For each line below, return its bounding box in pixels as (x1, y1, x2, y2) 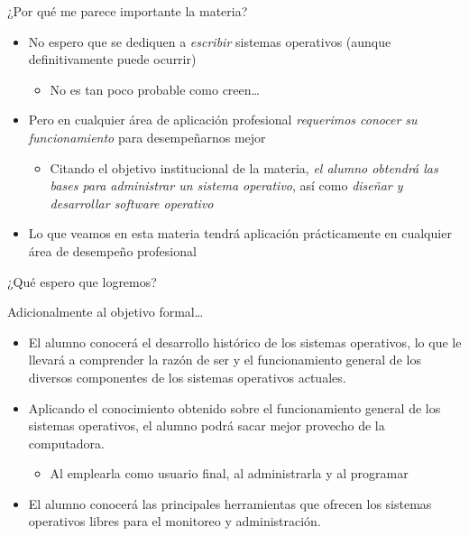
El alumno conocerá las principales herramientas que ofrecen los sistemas (28, 494, 432, 513)
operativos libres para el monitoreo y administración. (28, 512, 321, 531)
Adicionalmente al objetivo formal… (7, 302, 204, 321)
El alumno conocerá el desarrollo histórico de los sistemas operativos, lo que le (28, 332, 462, 351)
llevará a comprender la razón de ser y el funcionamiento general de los (28, 350, 421, 369)
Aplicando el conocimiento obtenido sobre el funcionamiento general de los (28, 398, 441, 417)
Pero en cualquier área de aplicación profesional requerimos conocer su (28, 110, 418, 129)
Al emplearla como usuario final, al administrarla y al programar (50, 464, 409, 483)
